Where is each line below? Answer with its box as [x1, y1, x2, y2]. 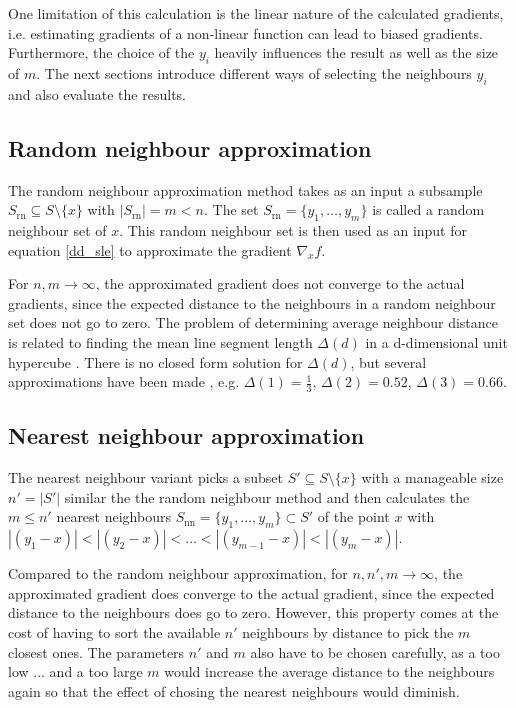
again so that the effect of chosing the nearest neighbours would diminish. [8, 680, 460, 701]
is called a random [372, 199, 485, 220]
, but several [350, 351, 427, 372]
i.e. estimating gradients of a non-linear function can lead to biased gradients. [8, 22, 483, 43]
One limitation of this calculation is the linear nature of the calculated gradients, [8, 3, 504, 23]
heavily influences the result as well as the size [214, 42, 499, 63]
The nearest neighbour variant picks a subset [8, 467, 283, 488]
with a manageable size [361, 467, 504, 488]
